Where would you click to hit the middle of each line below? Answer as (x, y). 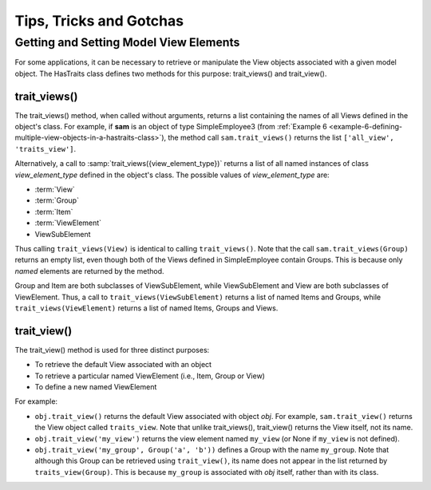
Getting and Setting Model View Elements (127, 42)
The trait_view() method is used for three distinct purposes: (112, 350)
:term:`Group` (57, 200)
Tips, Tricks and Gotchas (99, 21)
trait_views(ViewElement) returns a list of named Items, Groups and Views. (146, 308)
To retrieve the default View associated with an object (123, 365)
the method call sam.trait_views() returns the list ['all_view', (281, 138)
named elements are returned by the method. (89, 271)
